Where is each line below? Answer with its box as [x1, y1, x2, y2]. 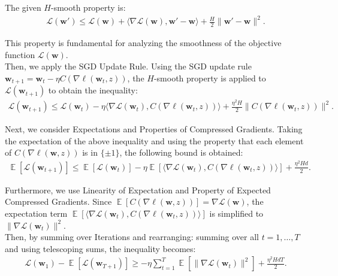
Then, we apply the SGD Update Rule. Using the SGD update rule [5, 60, 252, 72]
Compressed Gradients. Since [5, 195, 112, 208]
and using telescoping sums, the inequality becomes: [5, 242, 196, 254]
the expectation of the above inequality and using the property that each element [5, 134, 304, 147]
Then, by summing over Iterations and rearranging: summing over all [5, 230, 259, 243]
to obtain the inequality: [48, 84, 138, 96]
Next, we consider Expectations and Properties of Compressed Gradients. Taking [5, 123, 303, 135]
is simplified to [209, 207, 264, 219]
